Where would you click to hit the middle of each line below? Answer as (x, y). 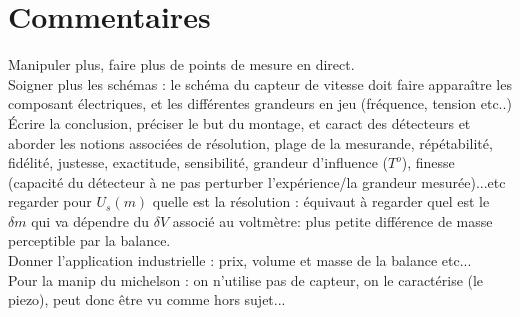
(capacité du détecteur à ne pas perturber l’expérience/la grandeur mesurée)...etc (257, 181)
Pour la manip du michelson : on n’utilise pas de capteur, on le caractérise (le (246, 279)
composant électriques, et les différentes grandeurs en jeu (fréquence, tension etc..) (260, 103)
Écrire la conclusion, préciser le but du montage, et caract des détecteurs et (239, 122)
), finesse (428, 162)
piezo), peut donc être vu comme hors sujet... (147, 299)
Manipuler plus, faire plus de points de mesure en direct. (181, 64)
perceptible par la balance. (89, 240)
